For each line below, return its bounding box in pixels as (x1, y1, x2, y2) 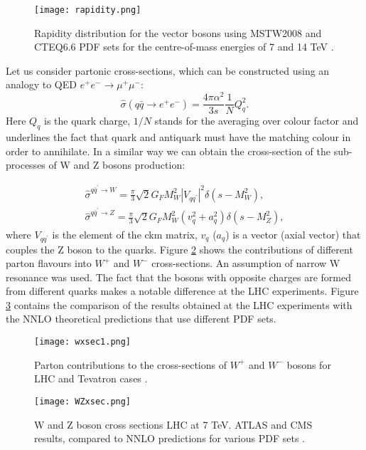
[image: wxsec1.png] (34, 337, 131, 347)
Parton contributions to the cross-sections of (34, 357, 227, 372)
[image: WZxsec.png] (34, 396, 131, 407)
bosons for (286, 357, 331, 372)
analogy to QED (6, 77, 77, 92)
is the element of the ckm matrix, (52, 226, 198, 241)
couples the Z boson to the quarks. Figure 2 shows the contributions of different (6, 241, 353, 256)
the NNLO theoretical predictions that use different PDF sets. (6, 311, 276, 326)
